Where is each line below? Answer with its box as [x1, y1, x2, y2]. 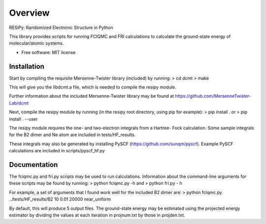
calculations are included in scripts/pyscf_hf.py [9, 148, 105, 154]
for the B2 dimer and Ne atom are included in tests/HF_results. [9, 132, 136, 138]
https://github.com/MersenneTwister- [175, 93, 251, 99]
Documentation [9, 160, 58, 169]
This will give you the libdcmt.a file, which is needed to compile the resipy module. [9, 84, 177, 90]
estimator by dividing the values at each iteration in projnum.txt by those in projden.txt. [9, 212, 185, 218]
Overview [9, 7, 50, 18]
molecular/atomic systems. [9, 40, 64, 46]
